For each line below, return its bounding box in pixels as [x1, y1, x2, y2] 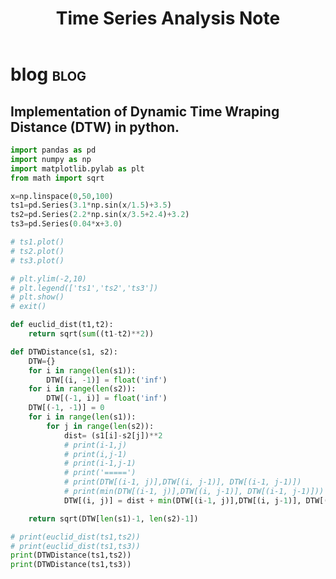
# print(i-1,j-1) [63, 458, 137, 469]
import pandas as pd [10, 145, 97, 155]
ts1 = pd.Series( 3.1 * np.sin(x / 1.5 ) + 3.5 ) [10, 200, 172, 211]
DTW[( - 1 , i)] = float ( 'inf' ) [46, 393, 168, 404]
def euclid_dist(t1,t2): [10, 320, 114, 330]
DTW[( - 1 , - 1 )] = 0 [28, 403, 105, 413]
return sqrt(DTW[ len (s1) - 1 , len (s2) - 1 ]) [28, 513, 199, 524]
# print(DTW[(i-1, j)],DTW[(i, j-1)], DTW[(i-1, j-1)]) [63, 477, 302, 487]
